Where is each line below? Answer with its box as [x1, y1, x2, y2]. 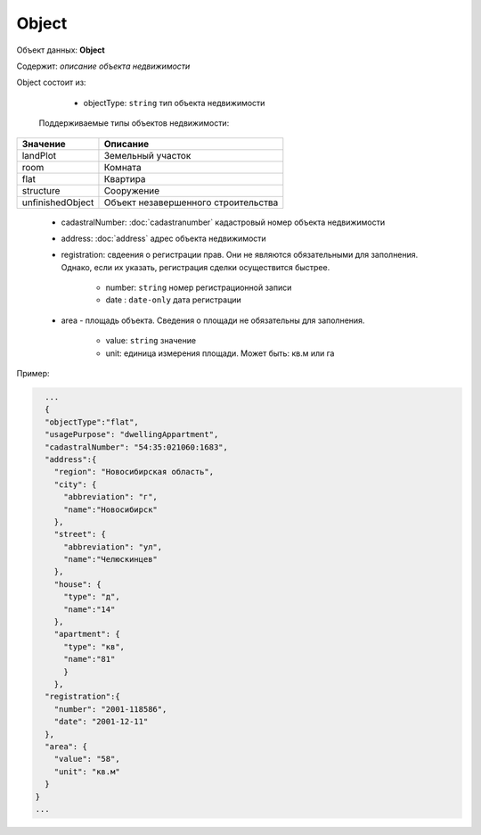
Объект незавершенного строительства [103, 196, 279, 209]
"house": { [53, 579, 102, 589]
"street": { [53, 529, 107, 540]
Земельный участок [103, 149, 192, 161]
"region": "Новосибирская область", [53, 467, 214, 477]
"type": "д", [63, 591, 120, 602]
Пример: [16, 368, 50, 379]
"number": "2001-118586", [53, 704, 167, 714]
